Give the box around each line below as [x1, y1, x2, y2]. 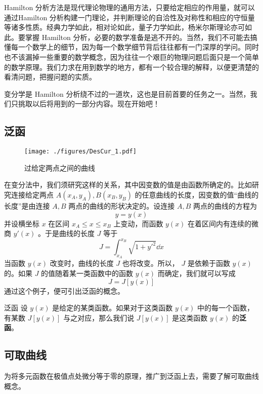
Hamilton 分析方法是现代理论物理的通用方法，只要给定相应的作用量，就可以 [4, 2, 255, 12]
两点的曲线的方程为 [193, 200, 257, 211]
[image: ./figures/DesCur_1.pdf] [24, 148, 137, 155]
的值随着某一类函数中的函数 [41, 268, 134, 279]
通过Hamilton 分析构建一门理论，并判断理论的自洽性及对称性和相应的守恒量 [4, 12, 255, 22]
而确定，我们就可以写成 [157, 268, 236, 279]
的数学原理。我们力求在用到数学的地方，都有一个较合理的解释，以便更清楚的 [4, 61, 259, 72]
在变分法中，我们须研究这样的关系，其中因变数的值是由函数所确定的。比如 [4, 179, 252, 190]
